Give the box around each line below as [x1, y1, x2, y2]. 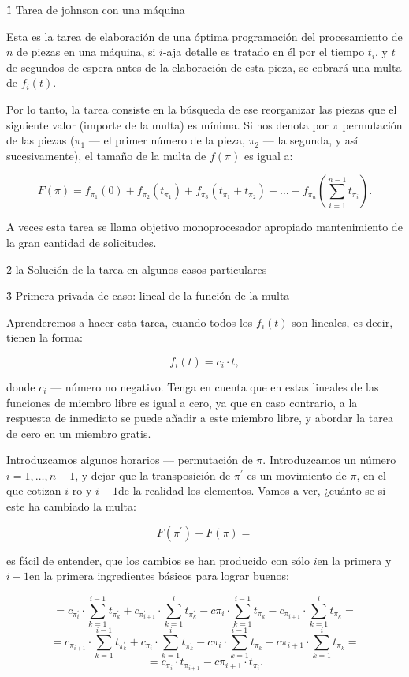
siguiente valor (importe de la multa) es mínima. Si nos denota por [6, 116, 329, 133]
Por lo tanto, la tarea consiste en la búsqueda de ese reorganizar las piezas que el [6, 100, 397, 117]
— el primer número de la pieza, [88, 132, 245, 148]
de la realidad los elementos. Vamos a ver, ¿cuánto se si [117, 482, 386, 499]
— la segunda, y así [262, 132, 359, 148]
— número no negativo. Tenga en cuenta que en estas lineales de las [50, 378, 379, 395]
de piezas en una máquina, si [17, 43, 156, 60]
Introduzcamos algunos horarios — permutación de [6, 451, 253, 468]
